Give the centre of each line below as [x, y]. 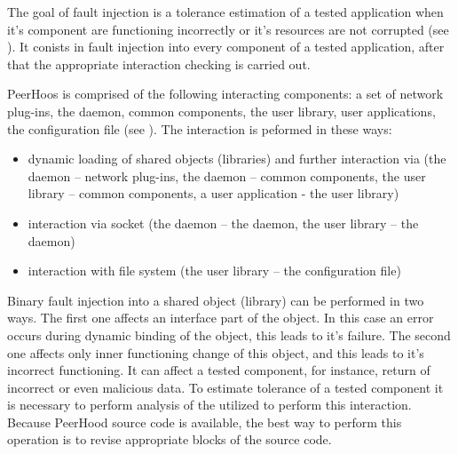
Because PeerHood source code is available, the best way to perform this [205, 422]
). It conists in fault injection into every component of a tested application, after [226, 47]
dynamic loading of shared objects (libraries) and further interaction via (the [237, 159]
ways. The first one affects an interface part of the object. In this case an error [221, 318]
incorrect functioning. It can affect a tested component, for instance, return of [219, 370]
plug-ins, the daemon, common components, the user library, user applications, [221, 111]
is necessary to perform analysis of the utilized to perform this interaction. [209, 405]
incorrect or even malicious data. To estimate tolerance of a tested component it [225, 387]
